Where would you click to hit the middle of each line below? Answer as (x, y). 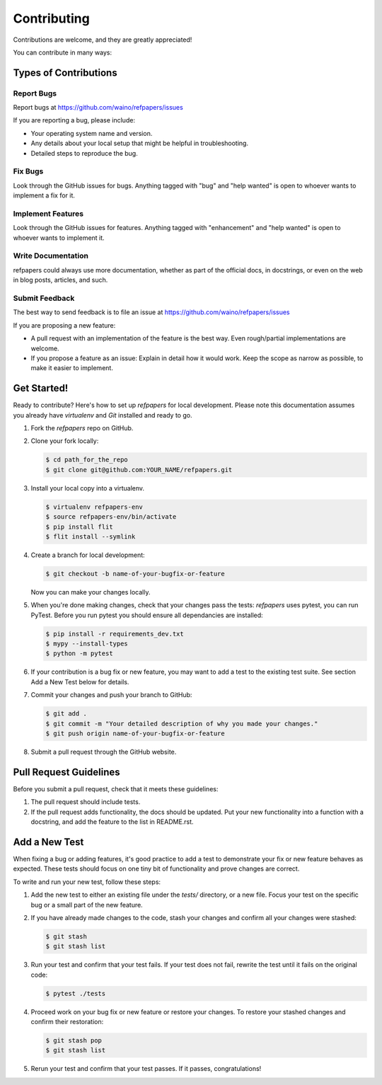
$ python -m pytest (79, 654)
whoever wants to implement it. (59, 238)
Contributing (51, 18)
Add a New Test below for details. (80, 682)
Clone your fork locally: (65, 441)
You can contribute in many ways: (63, 52)
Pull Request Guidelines (66, 772)
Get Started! (41, 388)
